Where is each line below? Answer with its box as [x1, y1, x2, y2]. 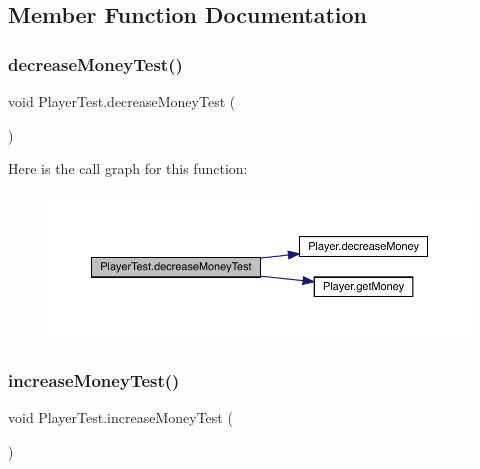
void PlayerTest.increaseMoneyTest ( [8, 407, 233, 428]
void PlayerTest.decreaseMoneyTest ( [8, 91, 236, 111]
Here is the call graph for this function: [8, 158, 248, 179]
